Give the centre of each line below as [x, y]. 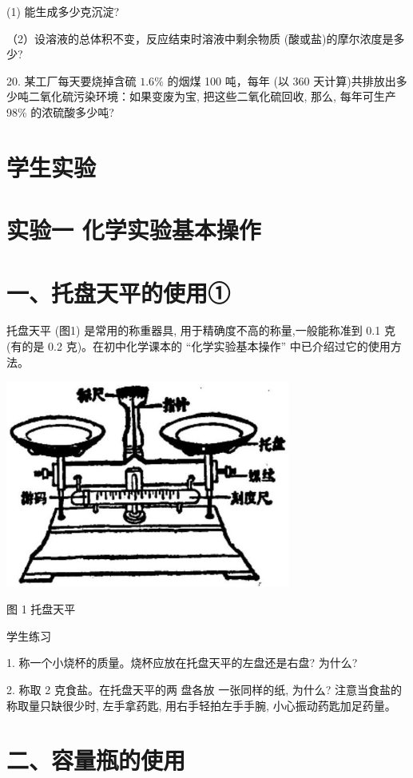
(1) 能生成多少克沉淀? [63, 11]
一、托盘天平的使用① [119, 292]
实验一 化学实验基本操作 [134, 230]
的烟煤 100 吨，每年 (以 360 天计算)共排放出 [282, 80]
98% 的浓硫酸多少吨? [60, 111]
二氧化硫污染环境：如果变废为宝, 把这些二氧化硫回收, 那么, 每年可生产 [212, 96]
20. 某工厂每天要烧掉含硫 [71, 80]
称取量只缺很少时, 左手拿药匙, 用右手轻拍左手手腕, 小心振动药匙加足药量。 [201, 705]
